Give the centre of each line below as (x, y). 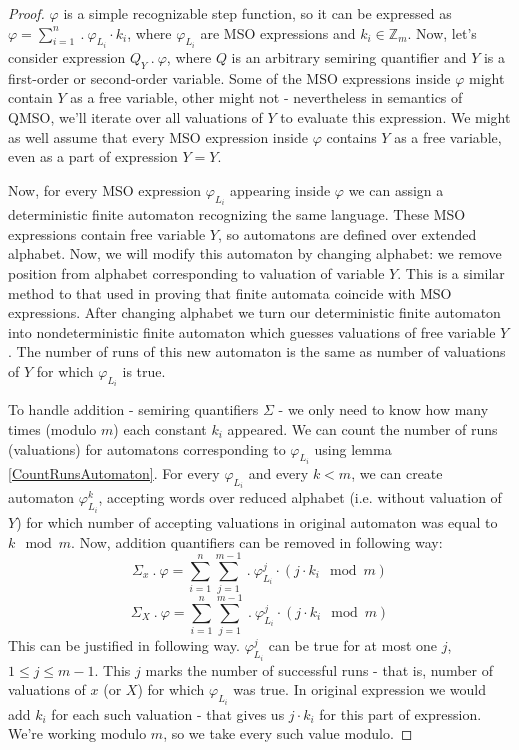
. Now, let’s (442, 32)
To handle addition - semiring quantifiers (133, 409)
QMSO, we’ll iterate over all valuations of (135, 117)
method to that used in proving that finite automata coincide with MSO (230, 292)
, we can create (397, 473)
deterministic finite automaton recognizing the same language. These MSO (237, 214)
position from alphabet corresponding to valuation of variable (196, 273)
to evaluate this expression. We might (395, 117)
